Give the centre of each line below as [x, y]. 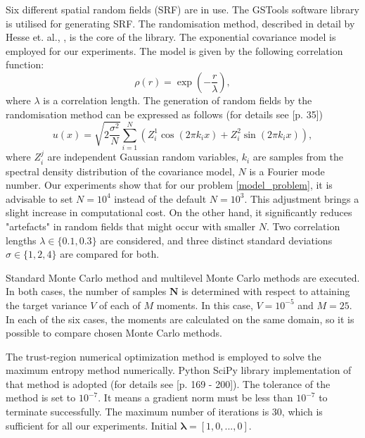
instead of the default [160, 198]
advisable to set [39, 198]
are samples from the [298, 157]
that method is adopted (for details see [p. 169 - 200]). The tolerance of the [168, 383]
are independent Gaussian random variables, [143, 157]
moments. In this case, [205, 305]
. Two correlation [303, 226]
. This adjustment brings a [302, 198]
